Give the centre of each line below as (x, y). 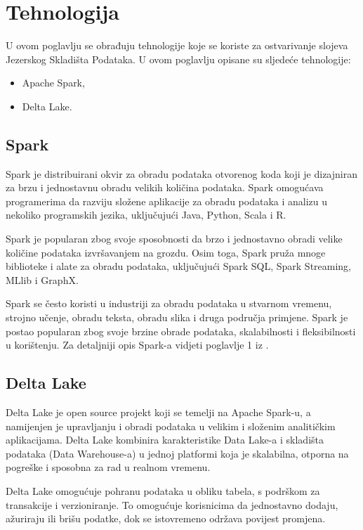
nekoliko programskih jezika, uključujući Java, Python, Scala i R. (146, 215)
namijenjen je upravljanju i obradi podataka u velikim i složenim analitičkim (171, 426)
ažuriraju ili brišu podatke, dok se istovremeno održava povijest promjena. (166, 518)
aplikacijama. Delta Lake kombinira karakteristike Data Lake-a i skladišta (165, 440)
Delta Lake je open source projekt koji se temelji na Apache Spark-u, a (158, 412)
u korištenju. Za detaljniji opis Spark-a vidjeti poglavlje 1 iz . (137, 345)
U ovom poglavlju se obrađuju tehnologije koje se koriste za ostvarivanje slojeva (177, 45)
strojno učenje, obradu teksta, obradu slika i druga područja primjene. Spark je (177, 317)
